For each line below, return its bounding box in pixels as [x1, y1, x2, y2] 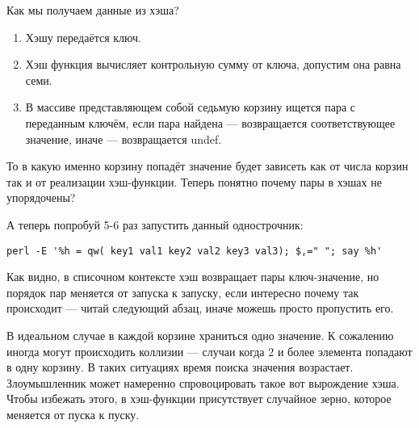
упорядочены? [6, 189, 76, 206]
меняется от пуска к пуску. [6, 405, 140, 422]
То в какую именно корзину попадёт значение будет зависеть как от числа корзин [6, 157, 409, 174]
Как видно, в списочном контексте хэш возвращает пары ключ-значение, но [6, 268, 379, 285]
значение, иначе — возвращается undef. [25, 130, 222, 147]
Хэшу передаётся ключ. [25, 28, 141, 45]
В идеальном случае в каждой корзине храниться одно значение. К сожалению [6, 326, 394, 343]
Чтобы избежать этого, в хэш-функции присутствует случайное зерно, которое [6, 390, 392, 407]
